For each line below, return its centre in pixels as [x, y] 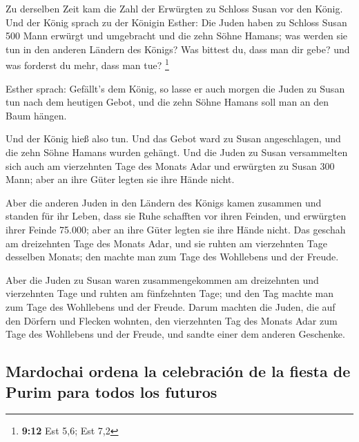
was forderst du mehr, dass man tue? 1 [87, 64]
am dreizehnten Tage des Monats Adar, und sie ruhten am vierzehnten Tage [166, 243]
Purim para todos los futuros [111, 391]
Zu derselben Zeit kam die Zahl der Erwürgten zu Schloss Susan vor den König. [174, 8]
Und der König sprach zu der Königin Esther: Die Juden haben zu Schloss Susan [176, 22]
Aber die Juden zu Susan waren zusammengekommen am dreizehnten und [162, 279]
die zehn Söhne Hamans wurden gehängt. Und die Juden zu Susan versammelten [177, 152]
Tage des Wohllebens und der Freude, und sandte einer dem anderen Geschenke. [175, 334]
